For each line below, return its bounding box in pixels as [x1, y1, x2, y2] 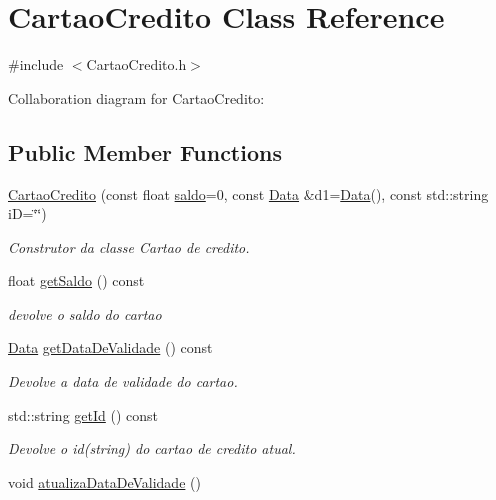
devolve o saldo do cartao [8, 303, 162, 324]
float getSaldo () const [8, 270, 145, 291]
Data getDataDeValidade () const [8, 337, 213, 358]
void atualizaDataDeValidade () [8, 471, 201, 492]
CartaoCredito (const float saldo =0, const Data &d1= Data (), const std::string [8, 183, 489, 204]
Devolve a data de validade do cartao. [8, 371, 238, 392]
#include [8, 54, 64, 75]
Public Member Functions [8, 136, 282, 167]
